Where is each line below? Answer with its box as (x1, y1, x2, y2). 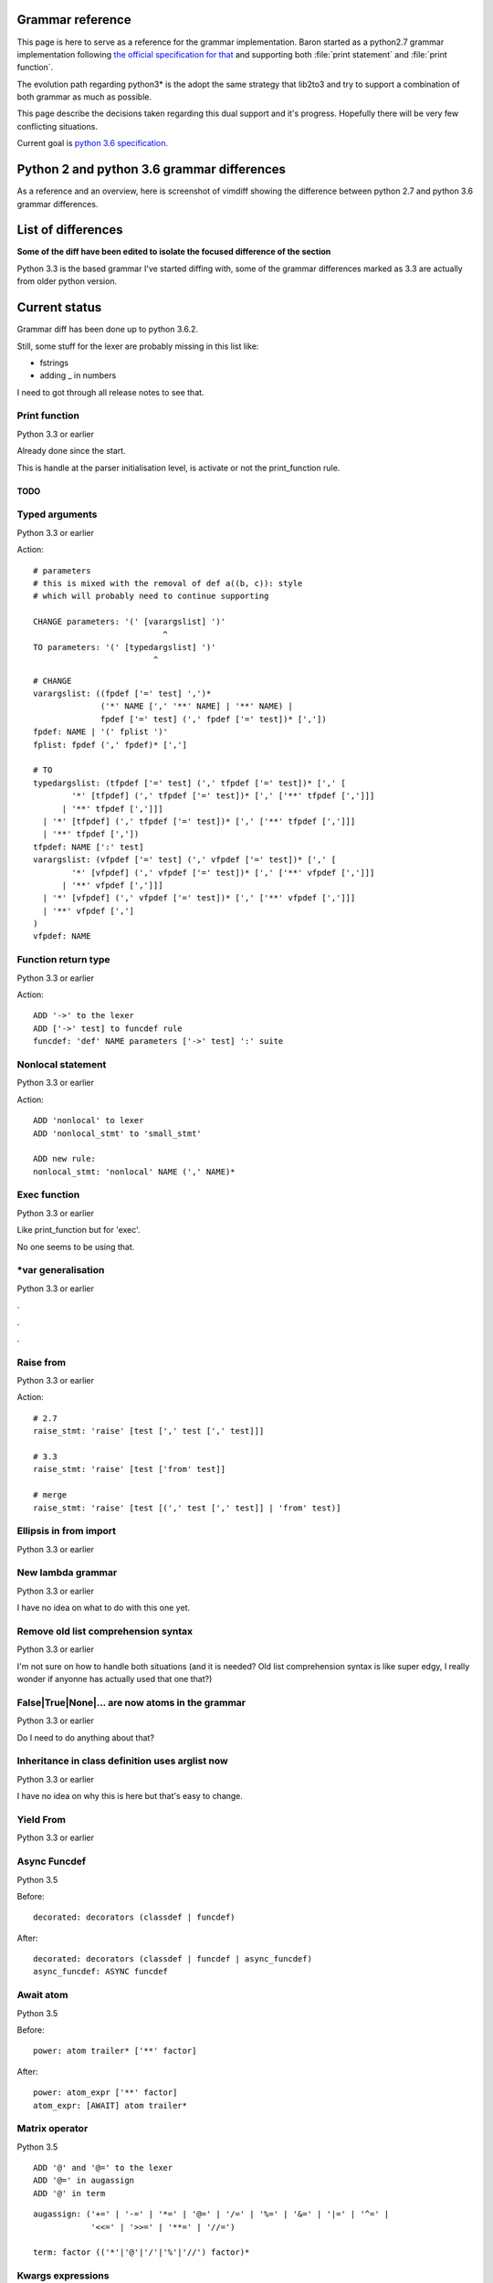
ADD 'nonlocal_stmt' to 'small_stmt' (33, 1128, 203, 1139)
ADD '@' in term (33, 2188, 106, 2198)
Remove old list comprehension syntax (16, 1625, 194, 1637)
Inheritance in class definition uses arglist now (16, 1754, 228, 1767)
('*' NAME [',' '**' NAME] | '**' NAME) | (100, 701, 294, 711)
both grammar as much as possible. (16, 91, 152, 102)
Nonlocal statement (16, 1057, 107, 1070)
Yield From (16, 1813, 66, 1825)
